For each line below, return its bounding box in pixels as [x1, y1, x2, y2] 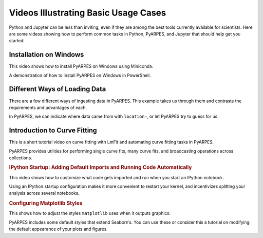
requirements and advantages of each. [9, 105, 87, 110]
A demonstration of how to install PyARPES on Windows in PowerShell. [9, 72, 151, 78]
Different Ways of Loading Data [9, 85, 106, 93]
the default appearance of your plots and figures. [9, 226, 108, 232]
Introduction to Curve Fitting [9, 127, 97, 135]
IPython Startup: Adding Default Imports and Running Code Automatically [9, 164, 192, 171]
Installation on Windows [9, 51, 84, 59]
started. [9, 38, 25, 44]
